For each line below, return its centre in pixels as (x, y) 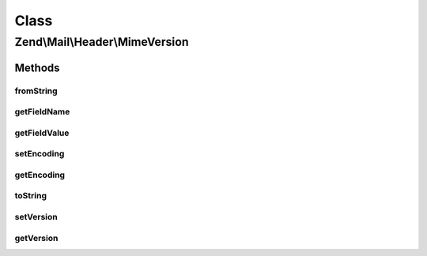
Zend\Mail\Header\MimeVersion (102, 42)
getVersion (36, 238)
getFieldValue (42, 133)
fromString (36, 91)
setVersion (36, 216)
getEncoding (40, 175)
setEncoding (40, 154)
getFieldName (42, 112)
